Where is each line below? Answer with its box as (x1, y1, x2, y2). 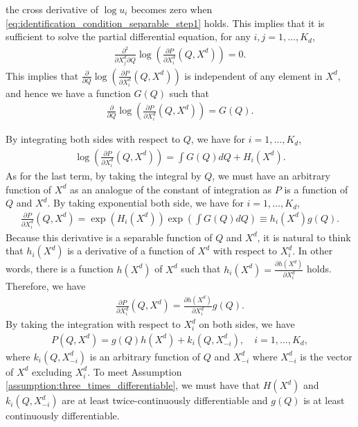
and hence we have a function (6, 85, 131, 100)
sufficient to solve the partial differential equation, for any (6, 29, 251, 44)
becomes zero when (131, 2, 213, 16)
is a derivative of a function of (67, 243, 195, 258)
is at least (303, 393, 345, 408)
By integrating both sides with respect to (6, 132, 181, 146)
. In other (292, 243, 333, 258)
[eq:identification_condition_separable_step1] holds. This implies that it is (6, 15, 325, 30)
